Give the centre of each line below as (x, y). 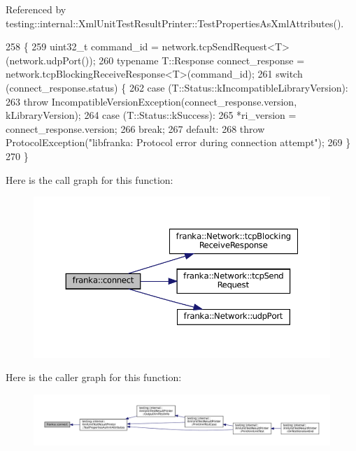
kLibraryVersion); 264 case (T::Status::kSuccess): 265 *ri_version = (151, 115)
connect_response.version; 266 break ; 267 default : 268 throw (135, 128)
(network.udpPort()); (51, 60)
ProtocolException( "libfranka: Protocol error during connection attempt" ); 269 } (178, 142)
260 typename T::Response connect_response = (202, 60)
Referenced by (36, 9)
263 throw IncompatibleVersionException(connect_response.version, (151, 101)
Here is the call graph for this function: (90, 179)
